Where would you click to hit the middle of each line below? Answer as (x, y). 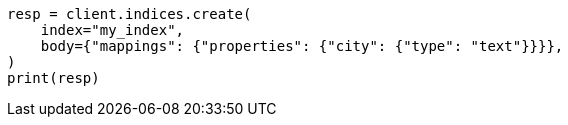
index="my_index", (112, 30)
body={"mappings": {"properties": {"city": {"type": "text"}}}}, (302, 46)
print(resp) (53, 78)
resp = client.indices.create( (129, 14)
